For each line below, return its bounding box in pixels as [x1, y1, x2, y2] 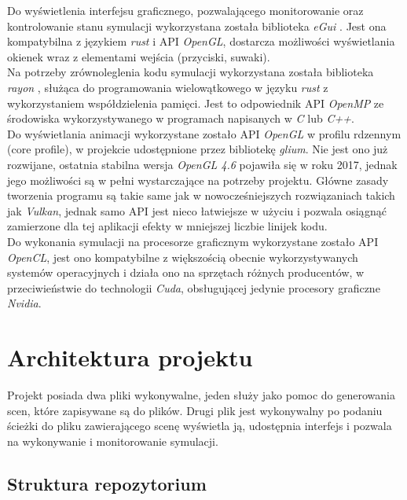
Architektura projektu [7, 341, 253, 373]
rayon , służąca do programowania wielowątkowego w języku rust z [7, 79, 328, 95]
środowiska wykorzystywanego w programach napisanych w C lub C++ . [7, 110, 354, 127]
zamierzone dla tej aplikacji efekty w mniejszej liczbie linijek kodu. [7, 218, 328, 234]
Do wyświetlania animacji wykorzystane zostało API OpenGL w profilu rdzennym [7, 125, 401, 142]
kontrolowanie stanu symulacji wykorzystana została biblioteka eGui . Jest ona [7, 17, 387, 34]
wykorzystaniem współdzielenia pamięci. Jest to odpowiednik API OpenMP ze [7, 94, 384, 111]
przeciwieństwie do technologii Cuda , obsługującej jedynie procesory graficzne [7, 279, 380, 296]
